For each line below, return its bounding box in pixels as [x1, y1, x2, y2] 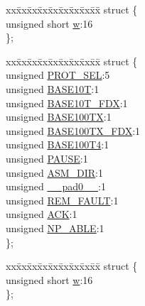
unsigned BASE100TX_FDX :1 [6, 123, 141, 138]
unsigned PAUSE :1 [6, 151, 88, 165]
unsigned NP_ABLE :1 [6, 220, 104, 235]
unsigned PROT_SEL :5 [6, 67, 110, 82]
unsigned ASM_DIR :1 [6, 165, 104, 180]
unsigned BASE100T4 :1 [6, 137, 109, 152]
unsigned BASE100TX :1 [6, 109, 112, 124]
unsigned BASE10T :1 [6, 81, 100, 96]
